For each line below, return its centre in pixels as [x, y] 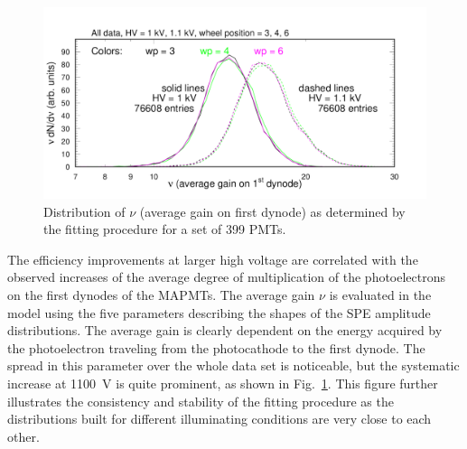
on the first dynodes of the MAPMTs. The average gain [161, 294]
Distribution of [84, 211]
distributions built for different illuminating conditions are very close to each [219, 419]
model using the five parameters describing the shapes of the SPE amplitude [219, 312]
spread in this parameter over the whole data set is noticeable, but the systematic [233, 365]
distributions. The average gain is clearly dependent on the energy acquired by [225, 330]
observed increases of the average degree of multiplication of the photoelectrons [227, 277]
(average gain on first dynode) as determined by [272, 211]
